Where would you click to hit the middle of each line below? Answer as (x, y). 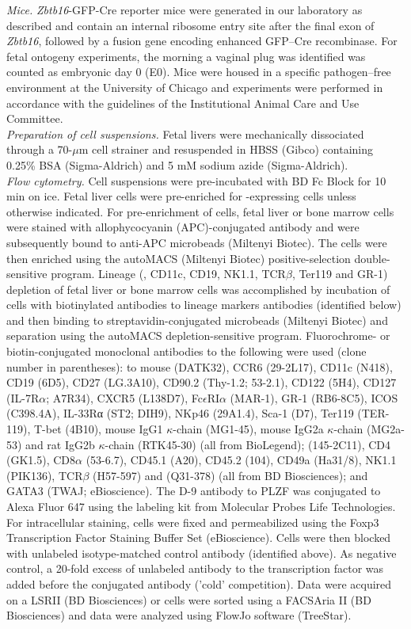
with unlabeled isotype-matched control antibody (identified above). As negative (202, 553)
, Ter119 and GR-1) (340, 274)
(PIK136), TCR (45, 475)
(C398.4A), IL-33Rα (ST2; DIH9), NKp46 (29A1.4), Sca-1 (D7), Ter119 (180, 413)
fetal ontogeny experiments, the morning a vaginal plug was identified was (186, 56)
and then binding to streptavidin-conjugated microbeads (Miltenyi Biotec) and (197, 320)
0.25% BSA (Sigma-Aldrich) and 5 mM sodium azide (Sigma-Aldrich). (177, 164)
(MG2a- (386, 429)
